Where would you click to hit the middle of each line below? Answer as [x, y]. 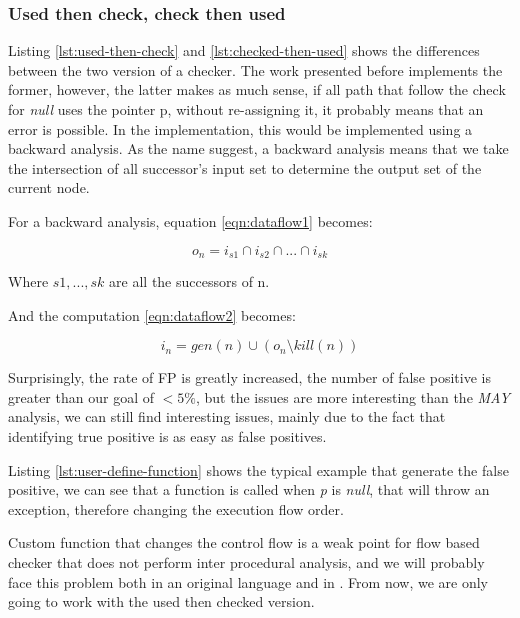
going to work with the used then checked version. [161, 601]
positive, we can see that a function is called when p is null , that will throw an [249, 489]
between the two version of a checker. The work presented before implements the [255, 69]
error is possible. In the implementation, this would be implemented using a [240, 128]
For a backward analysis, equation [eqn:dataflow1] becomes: [190, 220]
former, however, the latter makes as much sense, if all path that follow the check [257, 89]
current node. [49, 187]
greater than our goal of [81, 396]
